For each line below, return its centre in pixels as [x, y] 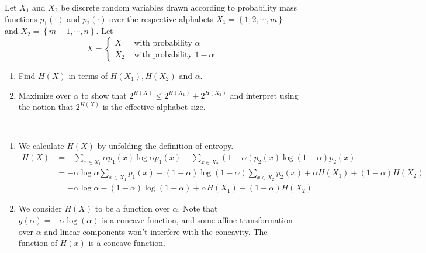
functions [21, 18]
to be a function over [132, 208]
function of [38, 243]
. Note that [198, 208]
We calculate [41, 146]
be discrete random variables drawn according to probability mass [179, 7]
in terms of [88, 75]
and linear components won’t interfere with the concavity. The [156, 231]
